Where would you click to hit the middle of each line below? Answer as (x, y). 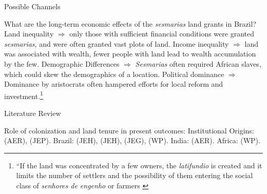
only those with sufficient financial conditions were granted (162, 34)
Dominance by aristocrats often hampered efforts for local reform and (114, 84)
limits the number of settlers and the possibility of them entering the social (135, 175)
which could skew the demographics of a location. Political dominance (114, 74)
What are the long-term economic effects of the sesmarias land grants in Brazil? (130, 23)
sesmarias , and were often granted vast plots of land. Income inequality (117, 43)
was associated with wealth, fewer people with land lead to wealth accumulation (130, 54)
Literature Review (33, 113)
